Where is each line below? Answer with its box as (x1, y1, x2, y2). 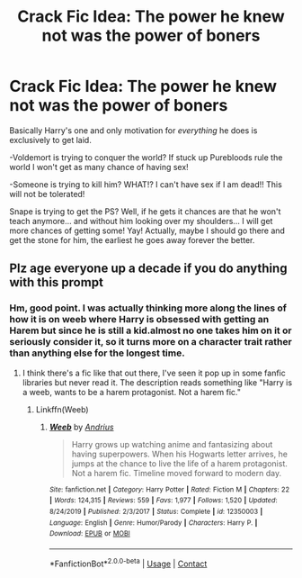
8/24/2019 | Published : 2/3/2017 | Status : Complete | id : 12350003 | (49, 507, 263, 516)
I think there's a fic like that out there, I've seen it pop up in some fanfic (22, 367, 286, 378)
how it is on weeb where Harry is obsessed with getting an (9, 313, 270, 326)
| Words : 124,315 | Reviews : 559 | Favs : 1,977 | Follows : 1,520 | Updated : (49, 496, 278, 505)
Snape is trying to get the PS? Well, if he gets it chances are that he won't (9, 205, 281, 217)
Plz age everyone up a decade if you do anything (9, 261, 288, 276)
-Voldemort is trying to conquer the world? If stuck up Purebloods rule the (9, 151, 283, 163)
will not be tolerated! (9, 188, 85, 199)
